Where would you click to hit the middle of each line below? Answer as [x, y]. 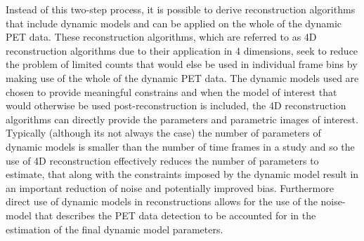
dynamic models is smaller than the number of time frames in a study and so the [180, 146]
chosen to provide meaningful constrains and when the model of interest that [171, 91]
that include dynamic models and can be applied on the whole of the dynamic [174, 23]
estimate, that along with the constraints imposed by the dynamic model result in [182, 174]
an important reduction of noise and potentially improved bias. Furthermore [170, 187]
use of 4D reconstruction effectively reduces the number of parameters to [162, 160]
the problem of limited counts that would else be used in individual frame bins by [182, 64]
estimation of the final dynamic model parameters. [115, 229]
